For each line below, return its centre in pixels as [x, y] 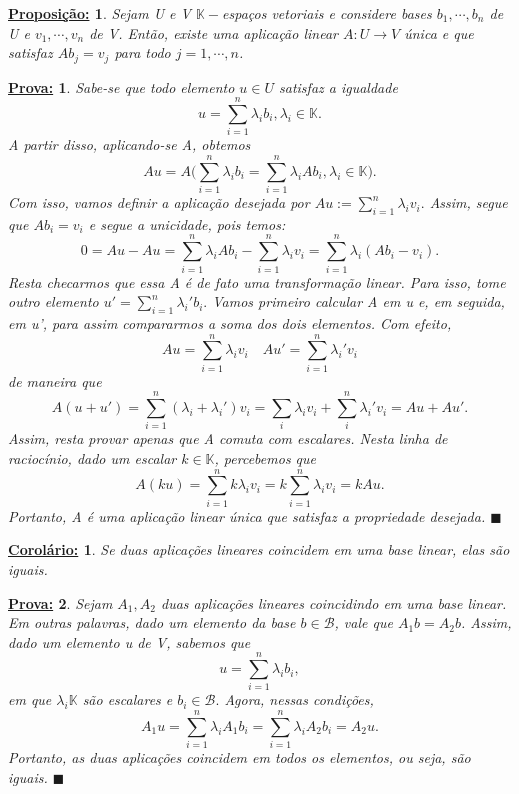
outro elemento [53, 301]
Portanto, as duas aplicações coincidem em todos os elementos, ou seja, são [239, 757]
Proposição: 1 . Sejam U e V [99, 13]
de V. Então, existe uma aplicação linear [213, 32]
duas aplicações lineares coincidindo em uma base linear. [333, 602]
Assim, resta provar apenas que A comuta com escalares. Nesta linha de [228, 438]
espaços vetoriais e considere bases [327, 13]
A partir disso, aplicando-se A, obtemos [129, 144]
